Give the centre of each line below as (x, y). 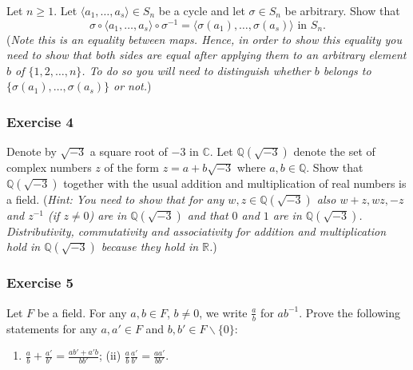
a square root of (129, 151)
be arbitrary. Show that (342, 10)
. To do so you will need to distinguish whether (196, 70)
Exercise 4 (40, 121)
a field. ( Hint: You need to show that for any (115, 199)
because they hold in (150, 247)
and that (208, 215)
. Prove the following (349, 312)
